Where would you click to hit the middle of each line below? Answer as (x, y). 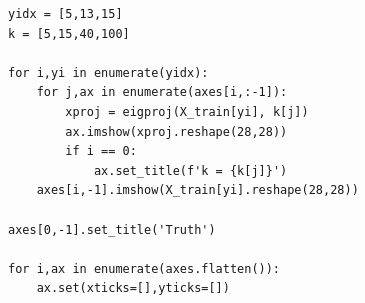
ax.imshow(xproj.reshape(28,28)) (176, 131)
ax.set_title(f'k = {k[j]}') (190, 170)
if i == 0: (101, 151)
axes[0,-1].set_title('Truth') (112, 229)
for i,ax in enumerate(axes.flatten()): (144, 268)
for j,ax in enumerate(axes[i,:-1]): (162, 92)
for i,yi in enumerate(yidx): (108, 72)
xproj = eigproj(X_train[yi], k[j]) (187, 111)
